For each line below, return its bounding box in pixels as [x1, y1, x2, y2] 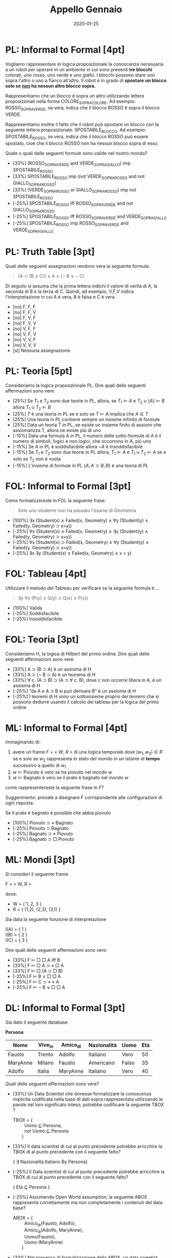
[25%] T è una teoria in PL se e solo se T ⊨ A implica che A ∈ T [12, 411, 148, 417]
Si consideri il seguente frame [5, 871, 69, 877]
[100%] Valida [12, 604, 42, 611]
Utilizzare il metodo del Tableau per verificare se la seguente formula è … [5, 585, 160, 591]
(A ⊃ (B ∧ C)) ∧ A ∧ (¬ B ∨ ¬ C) [17, 273, 85, 279]
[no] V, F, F [12, 325, 36, 331]
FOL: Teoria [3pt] [5, 634, 79, 645]
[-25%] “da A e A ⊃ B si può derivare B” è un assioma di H [12, 687, 136, 694]
